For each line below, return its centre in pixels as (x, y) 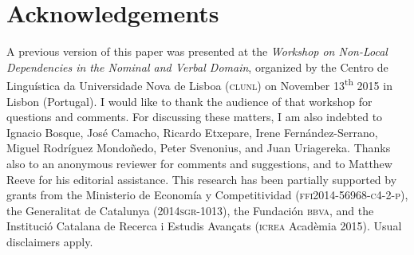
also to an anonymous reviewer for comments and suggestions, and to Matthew (199, 163)
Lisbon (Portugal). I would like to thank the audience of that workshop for (189, 101)
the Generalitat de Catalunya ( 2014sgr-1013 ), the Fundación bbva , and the (190, 210)
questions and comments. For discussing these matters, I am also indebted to (195, 117)
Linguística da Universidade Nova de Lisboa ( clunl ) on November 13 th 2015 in (199, 84)
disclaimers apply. (50, 241)
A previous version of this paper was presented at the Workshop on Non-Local (197, 51)
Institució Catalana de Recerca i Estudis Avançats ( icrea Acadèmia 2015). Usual (204, 226)
